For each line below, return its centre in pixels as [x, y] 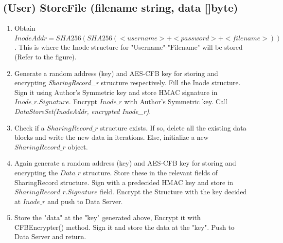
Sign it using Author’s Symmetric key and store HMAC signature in [116, 92]
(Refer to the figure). [45, 56]
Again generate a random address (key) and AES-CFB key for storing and [125, 163]
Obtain [25, 28]
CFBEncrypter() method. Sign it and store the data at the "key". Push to [124, 227]
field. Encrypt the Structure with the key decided [173, 192]
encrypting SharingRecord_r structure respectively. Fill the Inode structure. [127, 83]
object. [78, 146]
